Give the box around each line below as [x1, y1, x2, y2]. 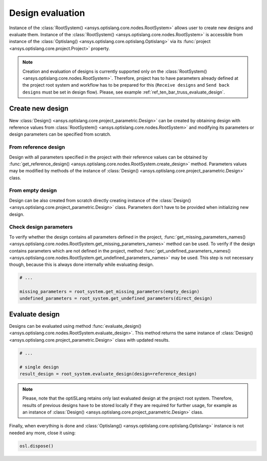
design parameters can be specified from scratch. [9, 131, 111, 137]
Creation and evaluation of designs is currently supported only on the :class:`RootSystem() [22, 68, 207, 74]
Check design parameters [9, 223, 73, 230]
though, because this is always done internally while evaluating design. [9, 261, 154, 267]
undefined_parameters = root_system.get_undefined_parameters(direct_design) [19, 296, 213, 302]
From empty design [9, 187, 57, 194]
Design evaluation [9, 7, 85, 18]
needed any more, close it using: [9, 430, 76, 436]
